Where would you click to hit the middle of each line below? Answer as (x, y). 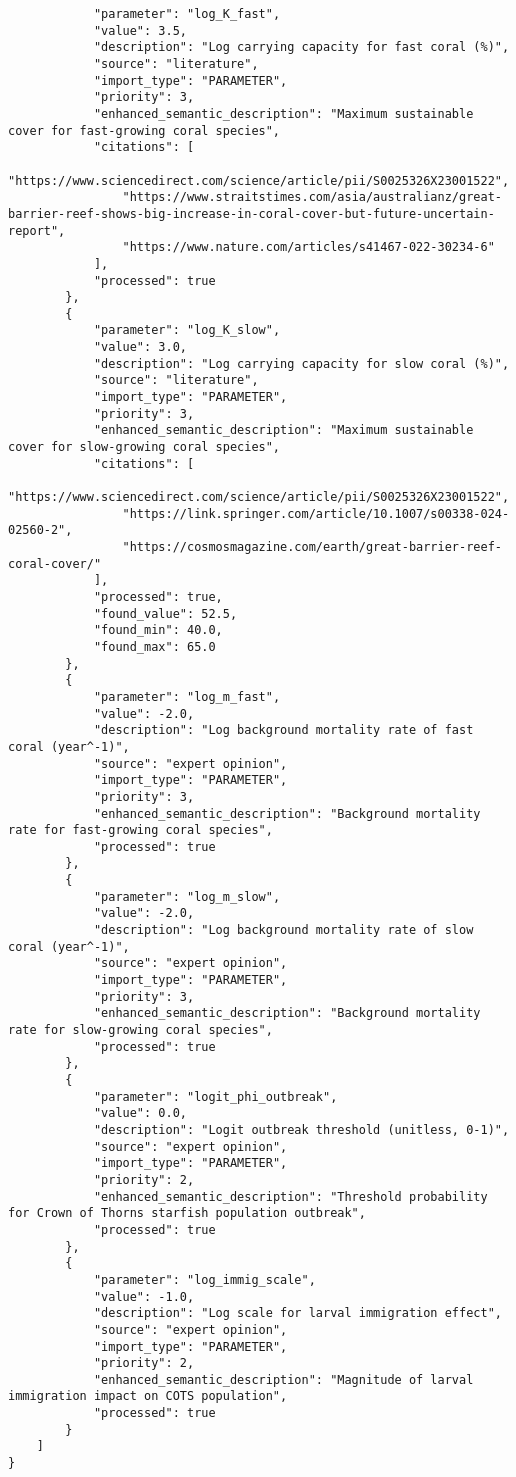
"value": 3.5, (140, 30)
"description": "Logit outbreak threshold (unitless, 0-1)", (301, 1129)
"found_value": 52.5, (165, 613)
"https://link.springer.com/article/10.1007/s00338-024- (316, 513)
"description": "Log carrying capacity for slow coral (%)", (301, 363)
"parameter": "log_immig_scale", (204, 1279)
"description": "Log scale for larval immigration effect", (297, 1313)
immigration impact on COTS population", (148, 1396)
